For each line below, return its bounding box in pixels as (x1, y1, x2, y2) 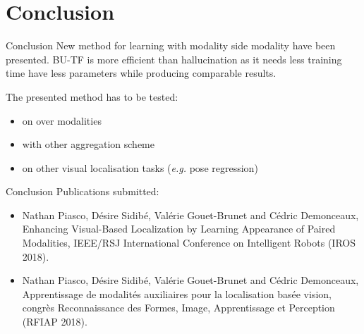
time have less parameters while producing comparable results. (6, 66, 277, 80)
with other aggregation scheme (22, 137, 154, 151)
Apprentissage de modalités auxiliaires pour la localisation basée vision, (22, 286, 332, 301)
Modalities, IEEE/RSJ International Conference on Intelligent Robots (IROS (22, 235, 356, 250)
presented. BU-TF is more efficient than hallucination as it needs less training (6, 51, 342, 66)
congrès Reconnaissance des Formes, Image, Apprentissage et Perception (22, 300, 335, 315)
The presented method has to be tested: (6, 89, 178, 104)
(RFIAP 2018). (22, 314, 87, 329)
